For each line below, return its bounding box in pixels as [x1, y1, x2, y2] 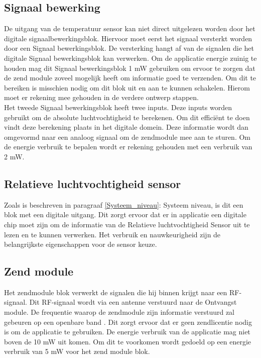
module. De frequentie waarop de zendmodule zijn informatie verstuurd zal [4, 307, 234, 317]
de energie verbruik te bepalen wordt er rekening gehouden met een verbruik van [4, 141, 252, 152]
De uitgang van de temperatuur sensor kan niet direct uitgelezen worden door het [4, 23, 255, 34]
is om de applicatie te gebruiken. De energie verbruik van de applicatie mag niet [4, 326, 250, 337]
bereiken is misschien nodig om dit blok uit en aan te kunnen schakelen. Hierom [4, 82, 250, 93]
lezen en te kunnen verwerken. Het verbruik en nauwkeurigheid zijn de [4, 229, 221, 239]
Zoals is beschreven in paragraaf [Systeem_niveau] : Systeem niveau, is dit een [4, 199, 243, 210]
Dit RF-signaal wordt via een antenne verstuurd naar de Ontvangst [29, 297, 237, 307]
